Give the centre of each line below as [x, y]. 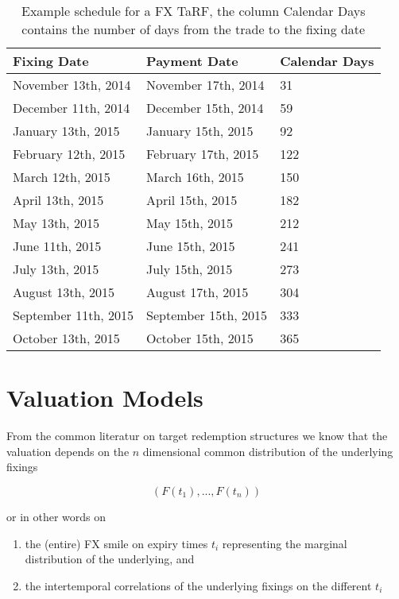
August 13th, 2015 [64, 292]
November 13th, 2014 [72, 85]
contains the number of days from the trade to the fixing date [194, 29]
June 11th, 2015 [57, 246]
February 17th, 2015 [203, 154]
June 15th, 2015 [191, 246]
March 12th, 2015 [62, 177]
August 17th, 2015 [198, 292]
